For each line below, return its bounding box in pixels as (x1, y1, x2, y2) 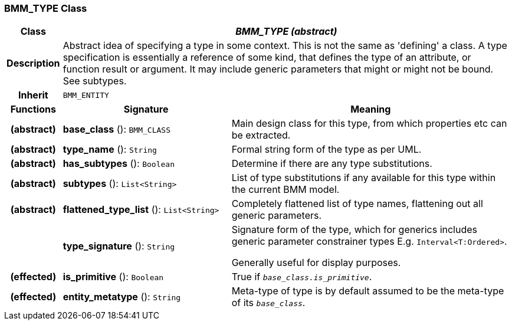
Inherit (18, 89, 48, 101)
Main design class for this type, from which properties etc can (231, 117, 507, 130)
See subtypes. (63, 75, 127, 87)
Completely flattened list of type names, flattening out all (231, 198, 483, 210)
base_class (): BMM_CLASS (63, 123, 170, 136)
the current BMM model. (231, 183, 340, 196)
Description (6, 57, 60, 70)
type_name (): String (63, 143, 157, 156)
